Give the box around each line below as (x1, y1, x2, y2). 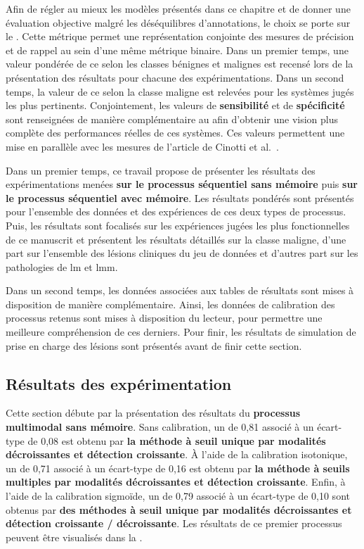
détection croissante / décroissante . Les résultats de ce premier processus (6, 516, 342, 531)
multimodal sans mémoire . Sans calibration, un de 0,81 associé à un (6, 419, 314, 434)
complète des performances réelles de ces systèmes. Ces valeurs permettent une (6, 125, 345, 140)
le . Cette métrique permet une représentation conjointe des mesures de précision (6, 29, 354, 44)
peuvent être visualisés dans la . (6, 529, 143, 544)
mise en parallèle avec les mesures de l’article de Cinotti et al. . (6, 139, 279, 153)
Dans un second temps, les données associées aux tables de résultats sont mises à (6, 283, 354, 298)
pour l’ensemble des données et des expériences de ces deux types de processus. (6, 204, 346, 219)
